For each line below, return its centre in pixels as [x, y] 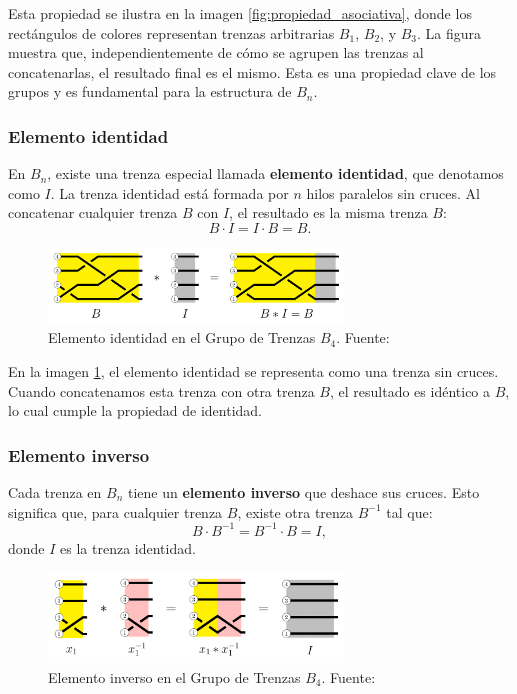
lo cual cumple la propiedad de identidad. [135, 410]
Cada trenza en [55, 491]
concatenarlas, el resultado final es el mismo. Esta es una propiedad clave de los [252, 71]
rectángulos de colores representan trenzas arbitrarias [171, 32]
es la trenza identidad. [128, 547]
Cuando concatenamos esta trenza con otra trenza [161, 390]
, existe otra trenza [295, 511]
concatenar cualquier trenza [93, 212]
